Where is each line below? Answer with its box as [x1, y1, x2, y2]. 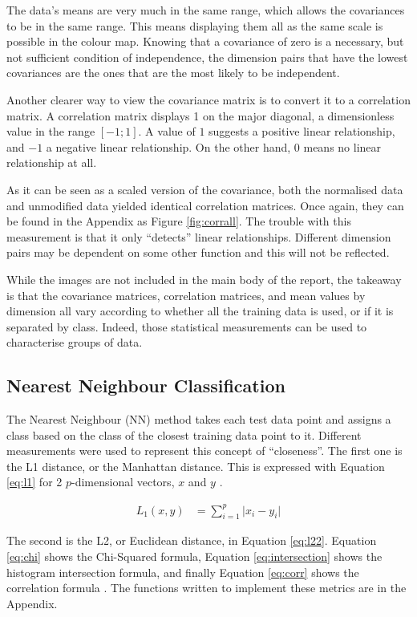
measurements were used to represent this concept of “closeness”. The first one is [6, 442, 403, 459]
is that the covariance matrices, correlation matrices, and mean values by [6, 286, 366, 303]
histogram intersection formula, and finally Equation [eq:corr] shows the [6, 563, 359, 580]
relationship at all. [6, 154, 97, 171]
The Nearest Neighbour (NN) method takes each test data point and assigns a [6, 411, 391, 428]
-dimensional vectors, [71, 473, 175, 490]
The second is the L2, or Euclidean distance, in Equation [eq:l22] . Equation [6, 532, 377, 549]
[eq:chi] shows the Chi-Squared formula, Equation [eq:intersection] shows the [6, 547, 383, 564]
